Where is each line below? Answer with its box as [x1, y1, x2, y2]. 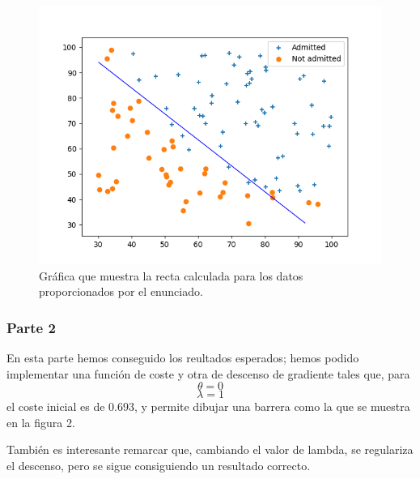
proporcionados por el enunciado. [39, 283, 203, 300]
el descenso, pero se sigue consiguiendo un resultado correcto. [6, 456, 311, 473]
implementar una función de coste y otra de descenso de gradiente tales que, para [6, 365, 410, 382]
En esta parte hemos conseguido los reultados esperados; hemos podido [6, 349, 359, 366]
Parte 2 [6, 317, 56, 337]
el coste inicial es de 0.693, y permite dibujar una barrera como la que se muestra [6, 398, 410, 415]
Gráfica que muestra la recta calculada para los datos [39, 267, 303, 284]
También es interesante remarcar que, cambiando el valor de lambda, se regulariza [6, 441, 414, 458]
